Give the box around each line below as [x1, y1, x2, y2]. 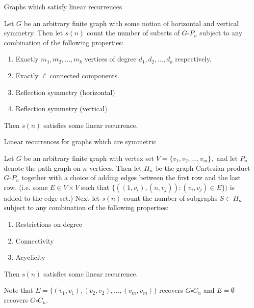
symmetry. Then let [4, 28, 63, 38]
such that [81, 182, 110, 192]
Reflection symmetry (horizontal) [15, 87, 115, 97]
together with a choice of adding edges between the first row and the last [21, 172, 241, 183]
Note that [4, 285, 33, 295]
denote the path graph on [4, 162, 81, 173]
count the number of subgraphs [124, 192, 218, 203]
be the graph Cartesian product [155, 162, 251, 173]
